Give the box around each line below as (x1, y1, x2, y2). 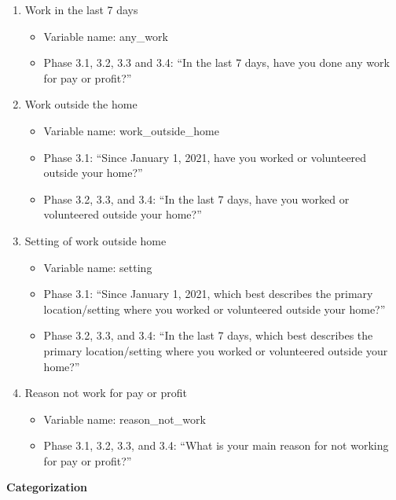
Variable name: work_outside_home (43, 122, 219, 138)
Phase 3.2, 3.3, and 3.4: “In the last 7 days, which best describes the (43, 327, 373, 344)
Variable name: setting (43, 259, 152, 275)
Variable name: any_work (43, 28, 168, 44)
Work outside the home (24, 96, 137, 112)
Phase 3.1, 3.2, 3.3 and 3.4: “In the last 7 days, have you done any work (43, 54, 390, 71)
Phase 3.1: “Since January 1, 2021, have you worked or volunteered (43, 149, 367, 165)
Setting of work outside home (24, 232, 167, 248)
